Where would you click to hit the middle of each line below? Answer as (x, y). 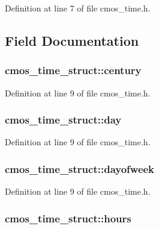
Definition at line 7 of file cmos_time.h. (78, 8)
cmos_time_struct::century (73, 70)
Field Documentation (72, 40)
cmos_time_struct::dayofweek (80, 168)
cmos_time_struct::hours (68, 218)
